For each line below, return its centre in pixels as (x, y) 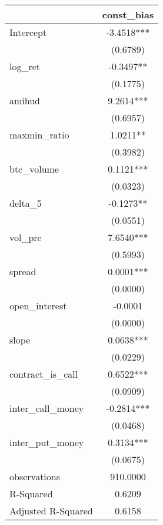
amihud (25, 100)
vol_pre (26, 237)
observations (35, 476)
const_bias (128, 14)
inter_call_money (47, 408)
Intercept (28, 32)
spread (23, 271)
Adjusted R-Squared (51, 511)
